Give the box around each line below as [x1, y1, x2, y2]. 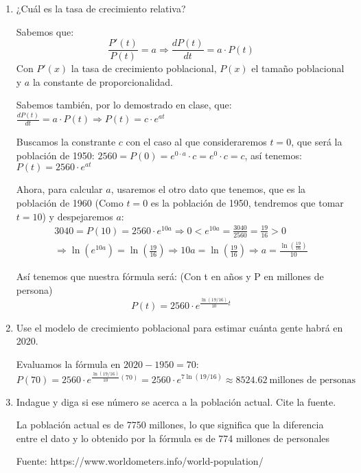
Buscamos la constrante [16, 135, 116, 149]
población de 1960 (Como [16, 196, 124, 210]
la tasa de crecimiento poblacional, [71, 61, 217, 76]
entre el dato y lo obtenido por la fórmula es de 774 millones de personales [16, 430, 330, 445]
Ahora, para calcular [16, 182, 103, 196]
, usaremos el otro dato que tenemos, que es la [110, 182, 306, 196]
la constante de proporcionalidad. [32, 74, 173, 89]
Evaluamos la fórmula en [16, 356, 121, 371]
